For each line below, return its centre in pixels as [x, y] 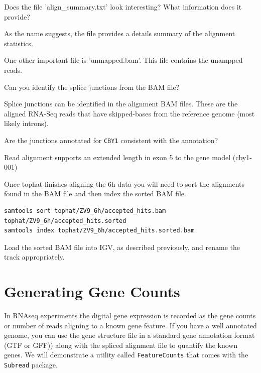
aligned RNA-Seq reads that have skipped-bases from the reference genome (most [129, 113]
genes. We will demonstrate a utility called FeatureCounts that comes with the [126, 355]
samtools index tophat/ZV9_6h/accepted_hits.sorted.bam [99, 231]
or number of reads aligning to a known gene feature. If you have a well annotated [130, 325]
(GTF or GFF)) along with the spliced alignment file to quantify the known [121, 345]
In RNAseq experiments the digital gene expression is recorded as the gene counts [130, 316]
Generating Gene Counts [92, 291]
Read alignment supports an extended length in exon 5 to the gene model [117, 157]
